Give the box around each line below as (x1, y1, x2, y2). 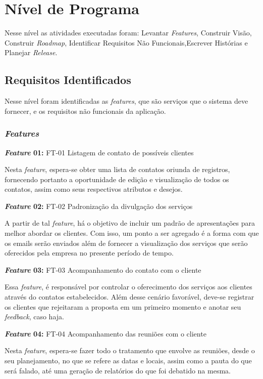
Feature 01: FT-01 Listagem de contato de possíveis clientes (5, 147, 194, 157)
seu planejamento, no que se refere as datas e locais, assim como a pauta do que (5, 355, 252, 366)
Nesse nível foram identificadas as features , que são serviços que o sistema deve (5, 96, 248, 106)
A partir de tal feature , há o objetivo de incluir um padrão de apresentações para (5, 218, 255, 228)
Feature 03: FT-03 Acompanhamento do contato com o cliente (5, 264, 201, 275)
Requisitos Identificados (5, 72, 131, 88)
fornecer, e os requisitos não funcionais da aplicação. (5, 105, 166, 116)
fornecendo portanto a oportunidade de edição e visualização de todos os (5, 174, 229, 184)
